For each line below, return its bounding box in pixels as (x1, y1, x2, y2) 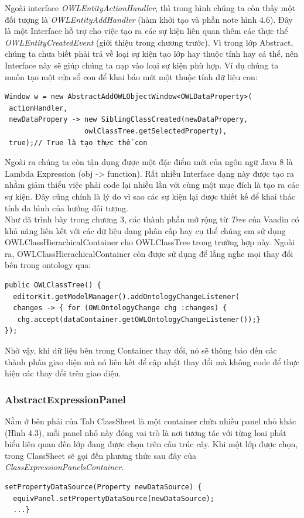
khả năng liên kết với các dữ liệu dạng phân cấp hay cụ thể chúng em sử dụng (5, 224, 286, 236)
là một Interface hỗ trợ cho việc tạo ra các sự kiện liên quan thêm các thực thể (5, 25, 288, 37)
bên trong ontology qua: (5, 259, 91, 271)
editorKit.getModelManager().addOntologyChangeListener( (13, 292, 240, 301)
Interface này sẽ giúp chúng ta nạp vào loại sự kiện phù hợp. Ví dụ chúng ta (5, 59, 279, 71)
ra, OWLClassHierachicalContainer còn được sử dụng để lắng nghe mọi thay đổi (5, 247, 293, 259)
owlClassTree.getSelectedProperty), (84, 126, 227, 135)
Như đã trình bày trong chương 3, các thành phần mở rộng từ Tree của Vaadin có (5, 213, 299, 225)
